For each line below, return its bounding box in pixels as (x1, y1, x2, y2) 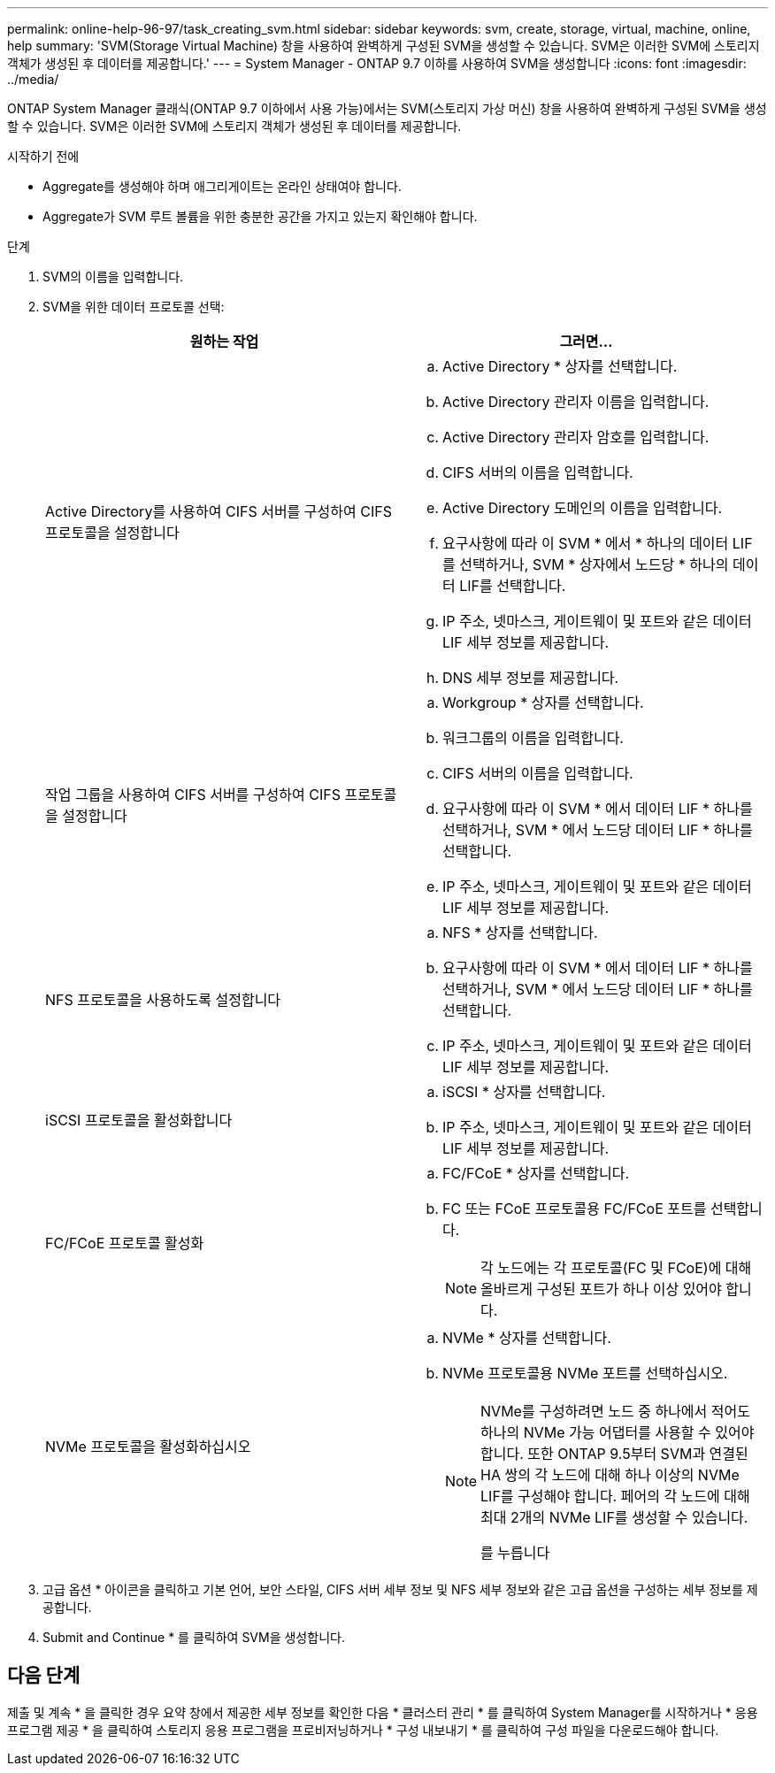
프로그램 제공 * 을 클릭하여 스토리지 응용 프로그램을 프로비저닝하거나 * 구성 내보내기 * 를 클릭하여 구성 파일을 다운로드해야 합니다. (7, 1722, 719, 1738)
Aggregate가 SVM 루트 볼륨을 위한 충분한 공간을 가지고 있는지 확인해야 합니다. (42, 209, 478, 224)
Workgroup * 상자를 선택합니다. (442, 694, 644, 711)
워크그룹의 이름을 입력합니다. (442, 729, 624, 747)
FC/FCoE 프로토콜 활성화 (45, 1234, 204, 1252)
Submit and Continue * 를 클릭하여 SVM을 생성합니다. (42, 1630, 345, 1645)
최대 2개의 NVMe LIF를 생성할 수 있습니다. (480, 1508, 748, 1526)
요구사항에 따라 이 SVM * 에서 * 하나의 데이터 (442, 534, 729, 552)
